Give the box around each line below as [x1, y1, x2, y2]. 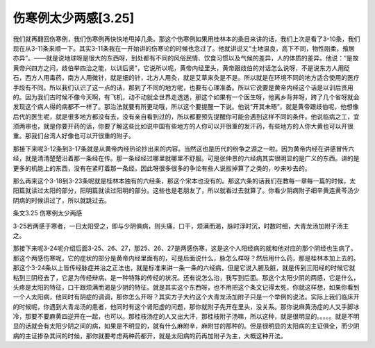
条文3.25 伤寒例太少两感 [12, 209, 83, 217]
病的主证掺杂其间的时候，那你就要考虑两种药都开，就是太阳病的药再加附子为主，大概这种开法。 [12, 331, 287, 340]
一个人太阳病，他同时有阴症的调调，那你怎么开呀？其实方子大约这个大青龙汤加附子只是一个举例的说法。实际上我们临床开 [12, 292, 360, 301]
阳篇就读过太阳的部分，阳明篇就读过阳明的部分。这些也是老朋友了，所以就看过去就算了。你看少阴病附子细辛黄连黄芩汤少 [12, 186, 360, 194]
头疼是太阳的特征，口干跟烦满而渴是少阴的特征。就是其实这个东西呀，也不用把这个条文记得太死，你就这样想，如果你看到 [12, 283, 360, 291]
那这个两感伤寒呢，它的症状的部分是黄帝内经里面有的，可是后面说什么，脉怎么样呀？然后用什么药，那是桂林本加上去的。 [12, 254, 360, 262]
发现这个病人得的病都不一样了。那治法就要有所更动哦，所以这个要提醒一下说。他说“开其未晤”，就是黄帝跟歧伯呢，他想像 [12, 103, 359, 111]
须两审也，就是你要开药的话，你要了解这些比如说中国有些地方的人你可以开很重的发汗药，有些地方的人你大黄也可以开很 [12, 122, 353, 131]
